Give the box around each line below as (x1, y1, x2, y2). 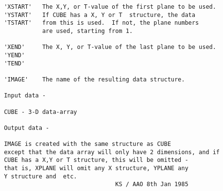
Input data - (4, 92, 46, 99)
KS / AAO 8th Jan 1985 (115, 181, 189, 188)
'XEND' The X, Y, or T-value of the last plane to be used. (4, 44, 216, 51)
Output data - (4, 124, 50, 131)
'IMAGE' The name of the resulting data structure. (4, 76, 185, 83)
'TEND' (4, 60, 25, 67)
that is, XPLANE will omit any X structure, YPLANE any (4, 165, 189, 172)
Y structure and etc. (4, 173, 77, 180)
